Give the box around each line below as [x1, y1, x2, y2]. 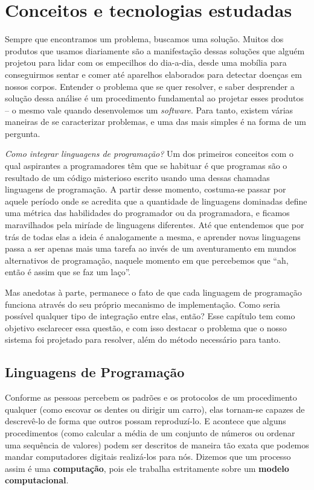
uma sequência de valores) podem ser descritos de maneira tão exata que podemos [5, 438, 309, 451]
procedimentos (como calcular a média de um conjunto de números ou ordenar [5, 426, 295, 439]
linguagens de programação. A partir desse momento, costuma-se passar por [5, 183, 286, 196]
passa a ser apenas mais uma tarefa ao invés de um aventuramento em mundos [5, 242, 296, 255]
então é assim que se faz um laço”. [5, 266, 131, 278]
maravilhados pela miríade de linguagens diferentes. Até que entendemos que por [5, 218, 304, 231]
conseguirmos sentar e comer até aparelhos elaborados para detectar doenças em [5, 68, 302, 80]
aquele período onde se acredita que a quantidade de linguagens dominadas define [5, 194, 307, 207]
